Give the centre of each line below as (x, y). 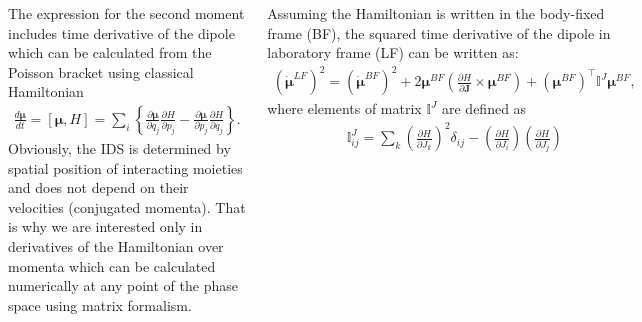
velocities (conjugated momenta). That (127, 206)
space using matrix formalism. (100, 304)
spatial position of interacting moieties (125, 167)
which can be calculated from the (110, 52)
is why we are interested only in (105, 226)
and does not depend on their (98, 187)
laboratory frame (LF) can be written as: (393, 52)
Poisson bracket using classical (101, 71)
